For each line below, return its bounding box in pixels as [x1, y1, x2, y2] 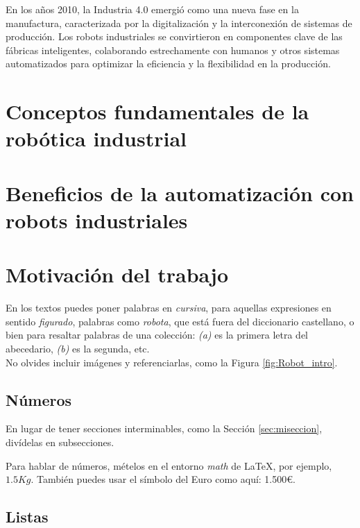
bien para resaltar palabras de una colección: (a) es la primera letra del [6, 327, 308, 342]
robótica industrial [6, 124, 187, 153]
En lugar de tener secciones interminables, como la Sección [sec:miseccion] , [6, 421, 323, 436]
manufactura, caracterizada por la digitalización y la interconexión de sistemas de [6, 15, 352, 30]
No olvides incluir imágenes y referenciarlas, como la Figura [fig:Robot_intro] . [6, 355, 338, 369]
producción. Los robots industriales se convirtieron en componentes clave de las [6, 29, 343, 44]
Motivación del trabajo [6, 260, 229, 289]
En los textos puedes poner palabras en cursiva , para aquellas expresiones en [6, 300, 332, 315]
